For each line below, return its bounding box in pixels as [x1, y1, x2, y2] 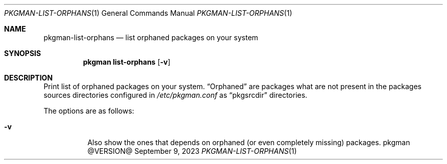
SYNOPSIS [4, 49, 41, 58]
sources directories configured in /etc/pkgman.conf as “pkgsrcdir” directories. [43, 91, 308, 99]
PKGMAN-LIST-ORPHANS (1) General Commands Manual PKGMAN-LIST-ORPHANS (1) [4, 9, 292, 17]
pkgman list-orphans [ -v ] [83, 58, 170, 66]
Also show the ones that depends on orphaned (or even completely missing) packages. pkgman [87, 138, 410, 147]
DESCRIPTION [4, 73, 53, 82]
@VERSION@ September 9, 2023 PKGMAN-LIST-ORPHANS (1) [87, 147, 297, 155]
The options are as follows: [43, 106, 134, 115]
